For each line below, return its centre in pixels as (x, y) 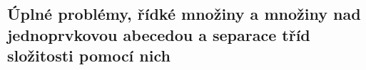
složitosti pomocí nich (89, 56)
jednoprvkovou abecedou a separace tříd (159, 34)
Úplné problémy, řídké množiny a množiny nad (184, 14)
